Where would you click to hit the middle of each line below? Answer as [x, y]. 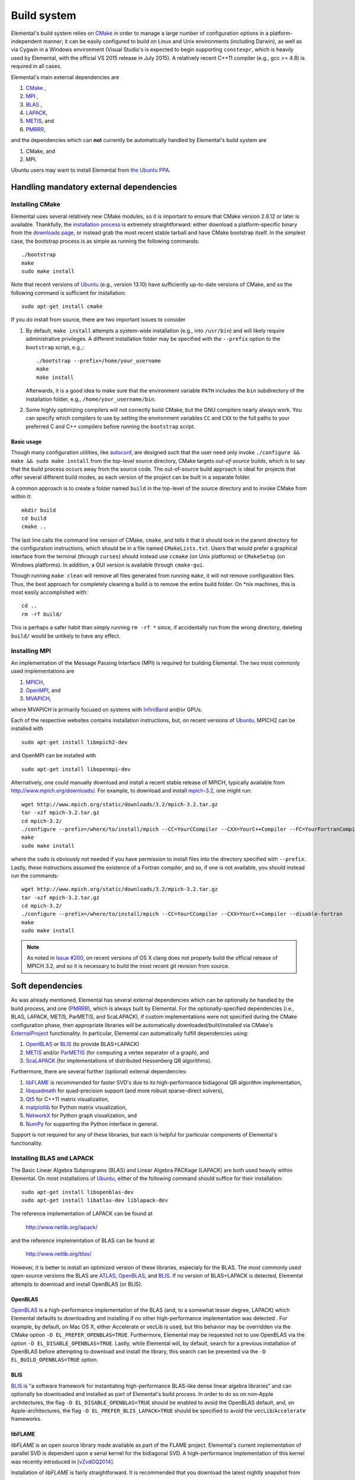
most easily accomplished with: [49, 593]
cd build [34, 518]
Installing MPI [31, 651]
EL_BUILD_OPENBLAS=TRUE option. [55, 1360]
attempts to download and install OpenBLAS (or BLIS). [77, 1284]
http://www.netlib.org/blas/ [59, 1254]
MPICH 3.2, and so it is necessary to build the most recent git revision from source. [128, 966]
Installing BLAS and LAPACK [52, 1159]
